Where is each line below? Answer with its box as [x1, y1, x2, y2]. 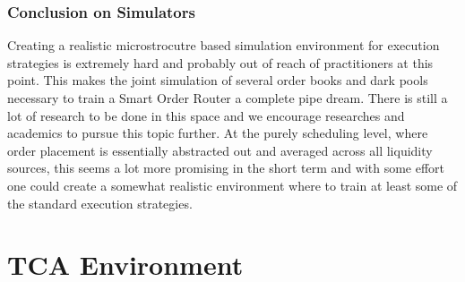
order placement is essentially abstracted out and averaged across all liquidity [7, 141, 433, 159]
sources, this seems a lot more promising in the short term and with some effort [7, 158, 445, 177]
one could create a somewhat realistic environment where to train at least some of [7, 175, 458, 194]
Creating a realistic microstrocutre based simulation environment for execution [7, 36, 440, 55]
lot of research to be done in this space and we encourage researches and [7, 106, 405, 124]
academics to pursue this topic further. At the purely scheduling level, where [7, 124, 428, 142]
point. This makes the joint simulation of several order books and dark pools [7, 71, 428, 90]
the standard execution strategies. [7, 193, 193, 212]
